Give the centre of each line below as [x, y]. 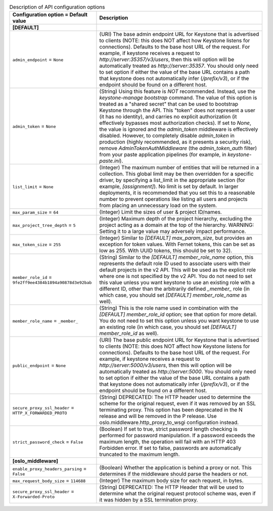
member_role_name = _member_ [45, 321]
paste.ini [109, 161]
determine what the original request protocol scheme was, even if [177, 494]
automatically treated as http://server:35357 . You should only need [179, 66]
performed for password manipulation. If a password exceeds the [177, 436]
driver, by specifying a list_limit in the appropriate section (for [172, 180]
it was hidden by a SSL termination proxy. [149, 500]
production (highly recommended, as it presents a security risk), [176, 142]
